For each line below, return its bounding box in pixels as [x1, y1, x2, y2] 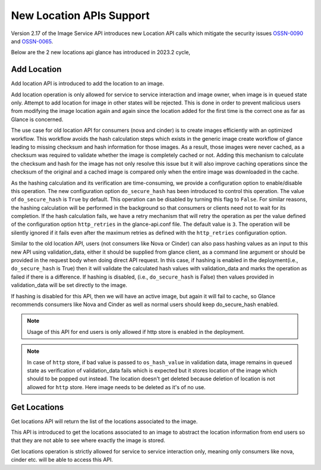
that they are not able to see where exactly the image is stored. [11, 437, 166, 444]
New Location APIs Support [11, 9, 150, 22]
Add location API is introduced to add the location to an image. [11, 80, 165, 87]
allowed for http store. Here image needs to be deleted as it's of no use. [27, 383, 206, 390]
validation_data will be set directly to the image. [11, 282, 128, 289]
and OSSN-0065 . [11, 37, 53, 45]
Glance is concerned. [11, 116, 64, 123]
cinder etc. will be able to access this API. [11, 456, 113, 463]
